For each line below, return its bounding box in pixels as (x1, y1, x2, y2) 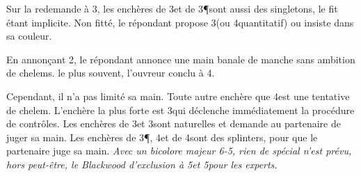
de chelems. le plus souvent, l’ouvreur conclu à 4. (6, 65, 215, 80)
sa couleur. (6, 29, 52, 43)
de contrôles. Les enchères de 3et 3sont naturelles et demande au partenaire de (6, 116, 341, 131)
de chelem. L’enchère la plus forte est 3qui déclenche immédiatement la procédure (6, 102, 355, 117)
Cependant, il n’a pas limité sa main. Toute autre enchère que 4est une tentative (6, 88, 350, 103)
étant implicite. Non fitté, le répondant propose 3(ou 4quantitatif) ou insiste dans (6, 15, 354, 29)
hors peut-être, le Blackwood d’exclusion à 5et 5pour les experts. (6, 157, 278, 171)
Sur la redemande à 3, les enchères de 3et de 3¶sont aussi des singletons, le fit (6, 1, 338, 15)
